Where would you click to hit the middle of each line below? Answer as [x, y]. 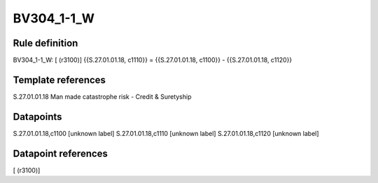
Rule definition [45, 43]
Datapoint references [61, 153]
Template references [59, 80]
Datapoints [37, 117]
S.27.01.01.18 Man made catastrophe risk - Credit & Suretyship [102, 96]
